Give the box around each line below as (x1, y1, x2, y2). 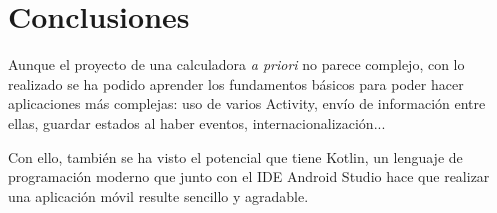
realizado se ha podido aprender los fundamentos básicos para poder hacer (8, 73, 464, 94)
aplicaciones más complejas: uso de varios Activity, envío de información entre (8, 93, 486, 114)
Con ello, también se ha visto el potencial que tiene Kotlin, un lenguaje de (8, 146, 463, 167)
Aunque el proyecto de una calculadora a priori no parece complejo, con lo (8, 54, 465, 75)
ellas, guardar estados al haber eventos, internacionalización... (8, 112, 386, 133)
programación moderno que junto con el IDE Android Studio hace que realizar (8, 166, 490, 187)
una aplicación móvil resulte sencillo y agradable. (8, 185, 309, 206)
